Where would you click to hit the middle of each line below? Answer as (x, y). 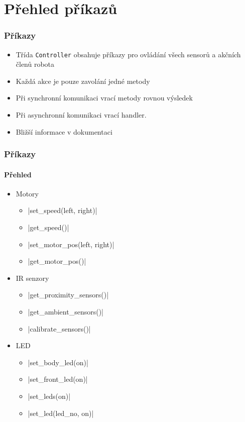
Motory (27, 193)
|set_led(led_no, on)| (61, 413)
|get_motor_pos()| (57, 261)
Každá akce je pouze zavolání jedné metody (83, 81)
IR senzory (32, 278)
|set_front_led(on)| (58, 379)
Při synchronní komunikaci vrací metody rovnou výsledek (104, 98)
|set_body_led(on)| (58, 362)
